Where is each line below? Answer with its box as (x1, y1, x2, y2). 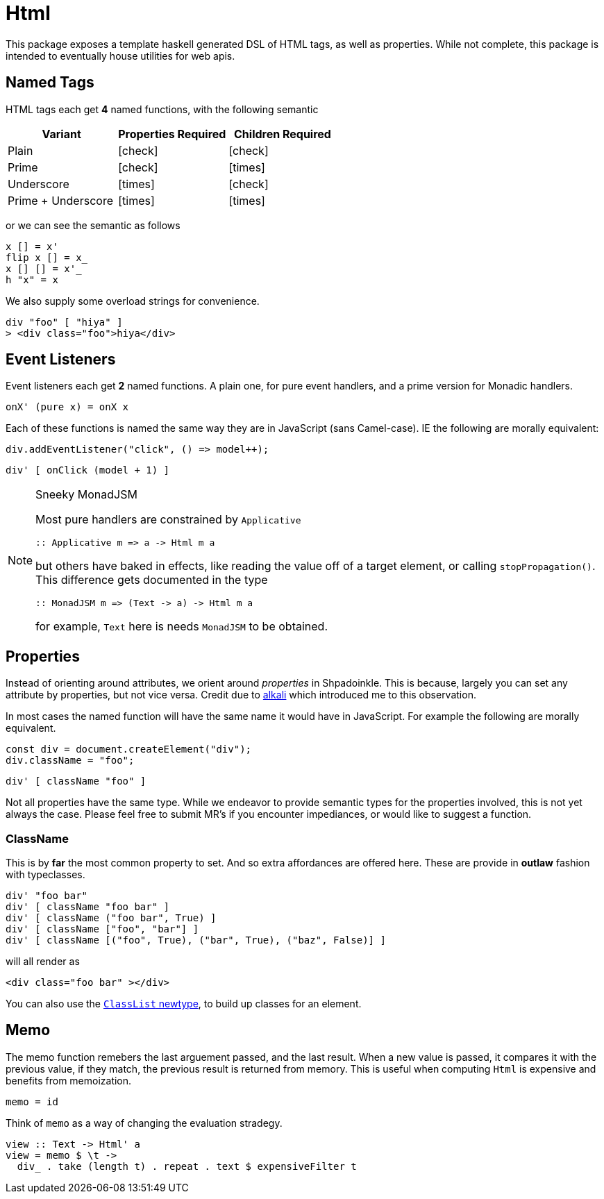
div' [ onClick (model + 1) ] (6, 464, 170, 476)
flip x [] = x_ (6, 251, 88, 263)
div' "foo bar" (6, 890, 88, 902)
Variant (42, 126, 81, 141)
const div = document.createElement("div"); (6, 744, 252, 755)
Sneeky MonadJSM (35, 487, 137, 502)
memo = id (6, 1096, 58, 1107)
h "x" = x (6, 274, 58, 285)
